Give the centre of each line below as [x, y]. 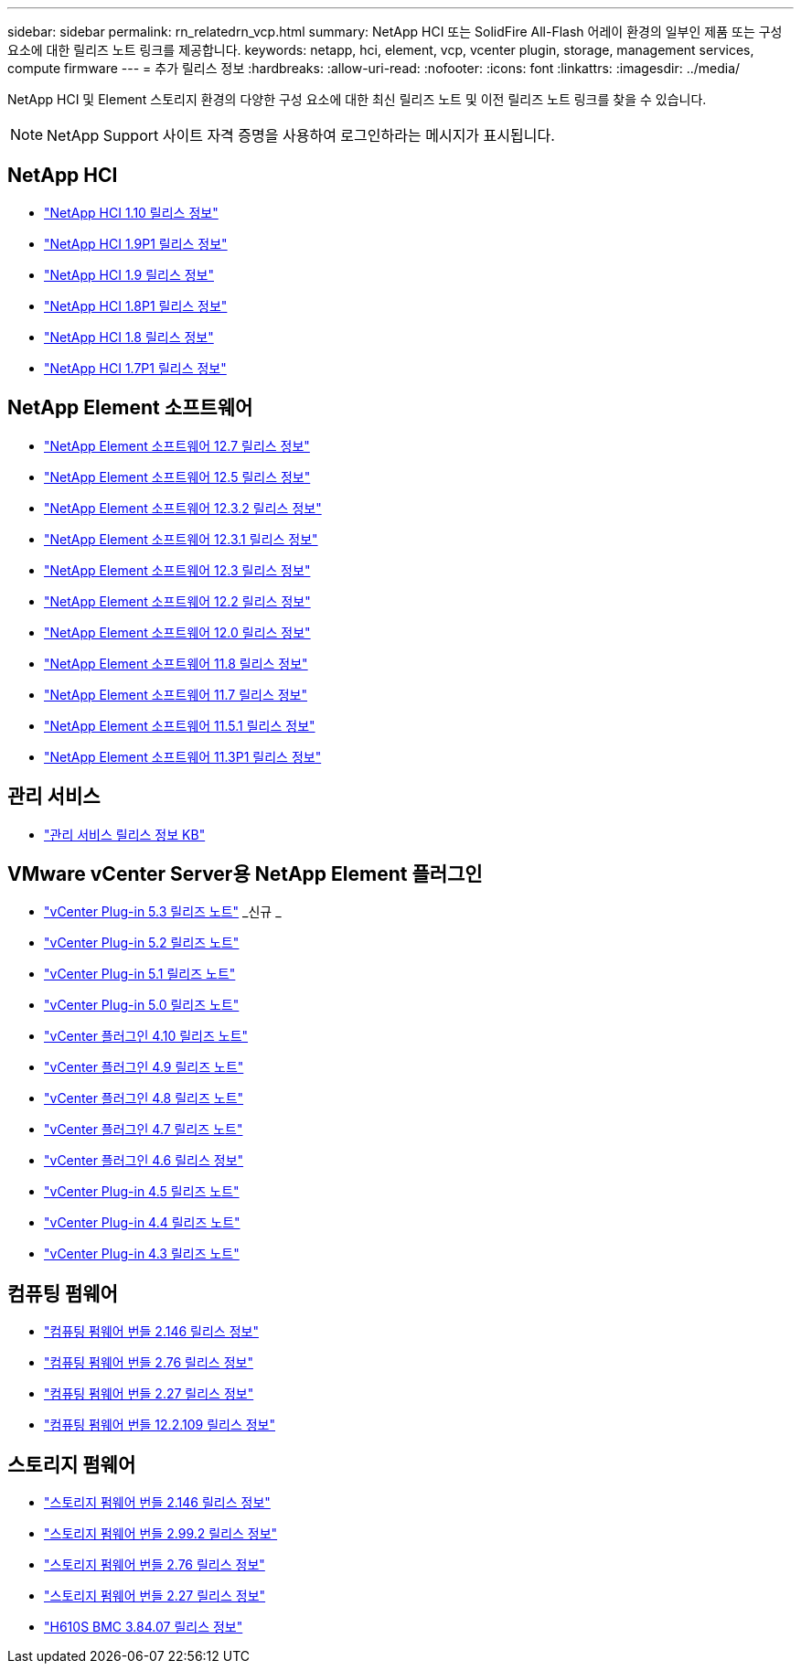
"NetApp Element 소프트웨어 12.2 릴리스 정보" [177, 601]
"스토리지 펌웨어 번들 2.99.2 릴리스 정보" [161, 1534]
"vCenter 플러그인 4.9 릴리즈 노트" [144, 1067]
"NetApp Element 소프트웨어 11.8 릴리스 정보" [176, 663]
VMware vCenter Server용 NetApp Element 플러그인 [245, 873]
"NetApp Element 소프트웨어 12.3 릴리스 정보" [177, 570]
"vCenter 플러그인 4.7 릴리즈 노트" [144, 1130]
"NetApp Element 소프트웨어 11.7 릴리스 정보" [176, 694]
